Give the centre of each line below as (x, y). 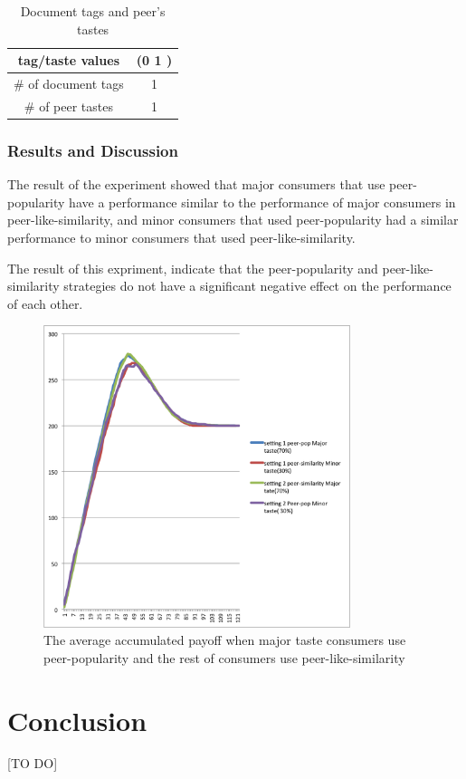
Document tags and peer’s (93, 11)
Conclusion (77, 720)
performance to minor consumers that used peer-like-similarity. (181, 237)
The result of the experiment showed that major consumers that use (196, 184)
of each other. (45, 303)
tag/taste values (68, 60)
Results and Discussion (93, 150)
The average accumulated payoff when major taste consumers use (225, 640)
